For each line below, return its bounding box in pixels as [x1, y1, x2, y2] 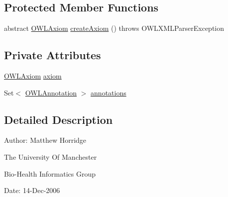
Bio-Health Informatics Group [4, 168, 96, 179]
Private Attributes [4, 47, 101, 63]
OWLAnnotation [25, 87, 77, 98]
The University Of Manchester [4, 151, 97, 162]
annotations [91, 87, 126, 98]
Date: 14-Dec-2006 [4, 185, 60, 196]
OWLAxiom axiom [4, 71, 62, 81]
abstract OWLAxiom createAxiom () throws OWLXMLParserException [4, 23, 225, 33]
